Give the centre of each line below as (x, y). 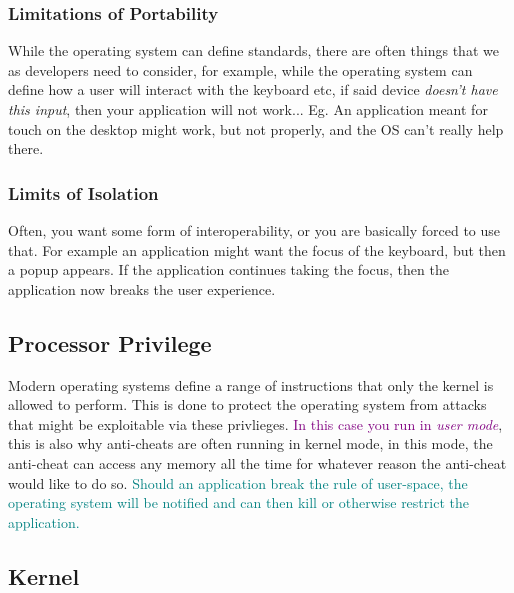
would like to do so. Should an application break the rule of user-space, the (238, 482)
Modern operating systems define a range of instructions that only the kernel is (251, 384)
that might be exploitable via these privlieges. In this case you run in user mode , (255, 423)
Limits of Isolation (83, 192)
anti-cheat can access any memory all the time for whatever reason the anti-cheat (257, 462)
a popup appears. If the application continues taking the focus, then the (228, 269)
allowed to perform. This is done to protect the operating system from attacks (247, 404)
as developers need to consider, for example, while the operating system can (240, 69)
